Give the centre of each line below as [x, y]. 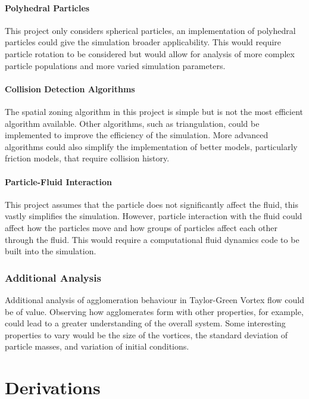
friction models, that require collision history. [87, 158]
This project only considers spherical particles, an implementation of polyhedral [150, 30]
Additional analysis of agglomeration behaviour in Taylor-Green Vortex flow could [154, 299]
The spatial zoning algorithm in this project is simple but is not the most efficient [154, 111]
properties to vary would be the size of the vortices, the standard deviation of [146, 334]
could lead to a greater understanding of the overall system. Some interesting [145, 323]
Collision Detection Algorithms [70, 88]
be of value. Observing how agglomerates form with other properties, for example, [154, 311]
